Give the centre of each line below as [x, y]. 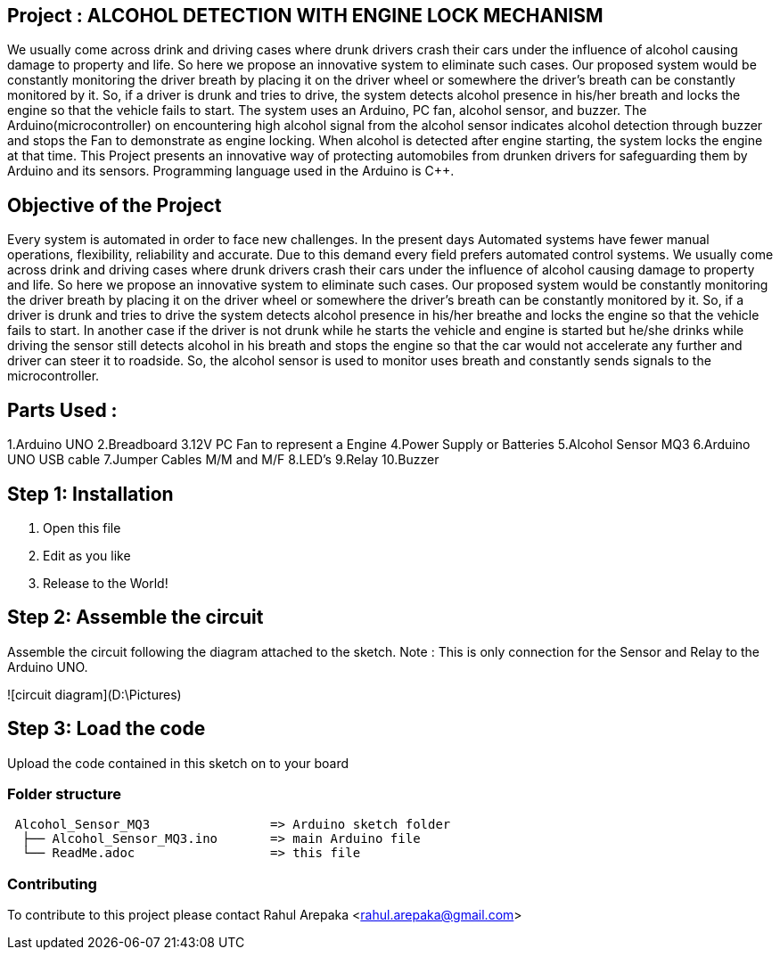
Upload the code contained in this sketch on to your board [178, 763]
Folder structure [64, 794]
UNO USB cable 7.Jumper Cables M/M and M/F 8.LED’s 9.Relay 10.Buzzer [223, 460]
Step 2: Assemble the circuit [135, 618]
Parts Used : [62, 410]
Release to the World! [106, 583]
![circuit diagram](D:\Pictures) [94, 694]
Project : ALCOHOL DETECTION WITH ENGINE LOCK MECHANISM [305, 16]
